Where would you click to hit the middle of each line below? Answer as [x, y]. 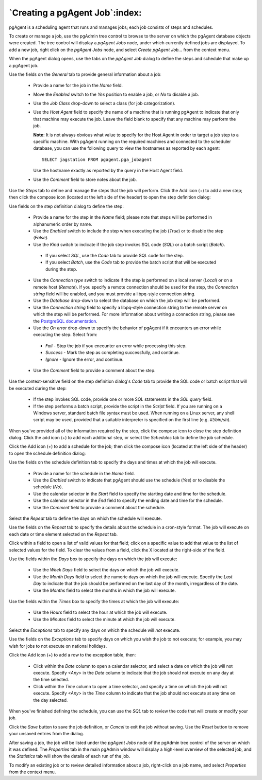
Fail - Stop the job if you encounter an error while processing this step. [116, 346]
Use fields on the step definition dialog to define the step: [66, 206]
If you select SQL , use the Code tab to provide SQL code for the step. [115, 256]
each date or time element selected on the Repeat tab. [63, 534]
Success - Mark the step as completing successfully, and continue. [113, 353]
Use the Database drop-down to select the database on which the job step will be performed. [127, 301]
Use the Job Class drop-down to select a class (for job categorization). [104, 103]
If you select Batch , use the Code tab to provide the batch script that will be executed [131, 262]
